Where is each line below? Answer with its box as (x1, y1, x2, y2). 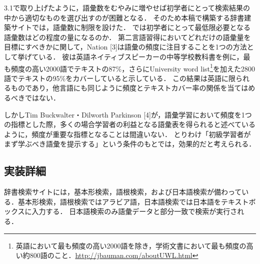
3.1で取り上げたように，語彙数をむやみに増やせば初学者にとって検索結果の (4, 2, 250, 12)
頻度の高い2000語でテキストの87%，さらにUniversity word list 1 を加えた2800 (10, 61, 255, 73)
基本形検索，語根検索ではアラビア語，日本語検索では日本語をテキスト (17, 196, 249, 206)
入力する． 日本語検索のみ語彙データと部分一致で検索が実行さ (31, 206, 237, 216)
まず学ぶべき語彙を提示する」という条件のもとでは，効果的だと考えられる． (4, 138, 256, 149)
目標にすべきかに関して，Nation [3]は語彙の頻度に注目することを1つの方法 (4, 41, 247, 52)
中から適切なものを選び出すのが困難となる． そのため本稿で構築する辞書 (4, 12, 244, 22)
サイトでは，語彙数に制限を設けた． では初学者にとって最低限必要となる (10, 22, 251, 32)
